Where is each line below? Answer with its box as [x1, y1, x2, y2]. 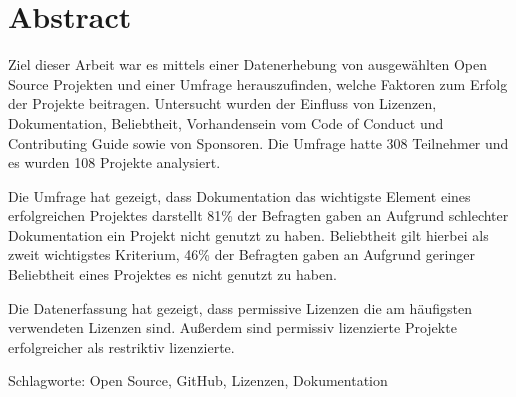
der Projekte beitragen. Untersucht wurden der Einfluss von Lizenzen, [8, 93, 437, 114]
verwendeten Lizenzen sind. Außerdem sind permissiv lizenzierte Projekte [8, 317, 457, 338]
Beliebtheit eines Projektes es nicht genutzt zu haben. [8, 264, 337, 285]
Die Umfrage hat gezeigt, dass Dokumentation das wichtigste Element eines [8, 185, 471, 206]
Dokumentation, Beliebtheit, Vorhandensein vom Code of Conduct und [8, 112, 444, 133]
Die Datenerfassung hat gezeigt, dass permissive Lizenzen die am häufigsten [8, 297, 472, 318]
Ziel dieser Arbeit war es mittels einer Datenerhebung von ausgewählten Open [8, 54, 488, 75]
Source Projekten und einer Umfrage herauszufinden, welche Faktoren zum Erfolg [8, 73, 508, 94]
